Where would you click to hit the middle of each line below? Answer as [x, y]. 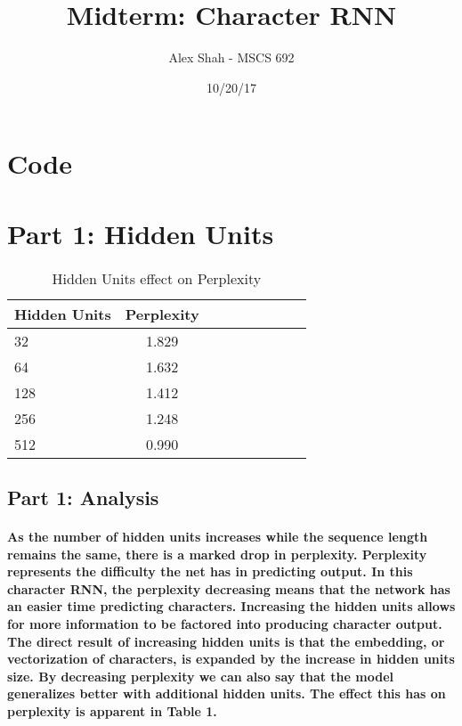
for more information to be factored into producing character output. [225, 623]
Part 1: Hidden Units [141, 233]
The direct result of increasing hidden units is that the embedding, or [226, 641]
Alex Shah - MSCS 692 [231, 57]
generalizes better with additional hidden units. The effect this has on [227, 693]
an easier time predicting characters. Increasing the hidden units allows [231, 606]
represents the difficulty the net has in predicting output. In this [210, 571]
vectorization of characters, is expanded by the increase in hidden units [231, 659]
